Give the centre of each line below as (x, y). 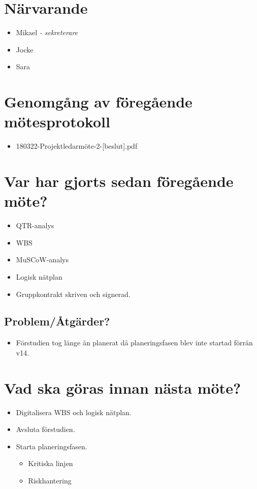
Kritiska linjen (51, 463)
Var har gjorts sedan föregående (119, 181)
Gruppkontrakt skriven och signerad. (73, 294)
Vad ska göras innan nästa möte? (123, 387)
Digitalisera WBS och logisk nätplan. (74, 412)
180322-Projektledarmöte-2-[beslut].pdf (77, 146)
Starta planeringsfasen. (52, 446)
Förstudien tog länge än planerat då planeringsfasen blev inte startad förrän (134, 343)
